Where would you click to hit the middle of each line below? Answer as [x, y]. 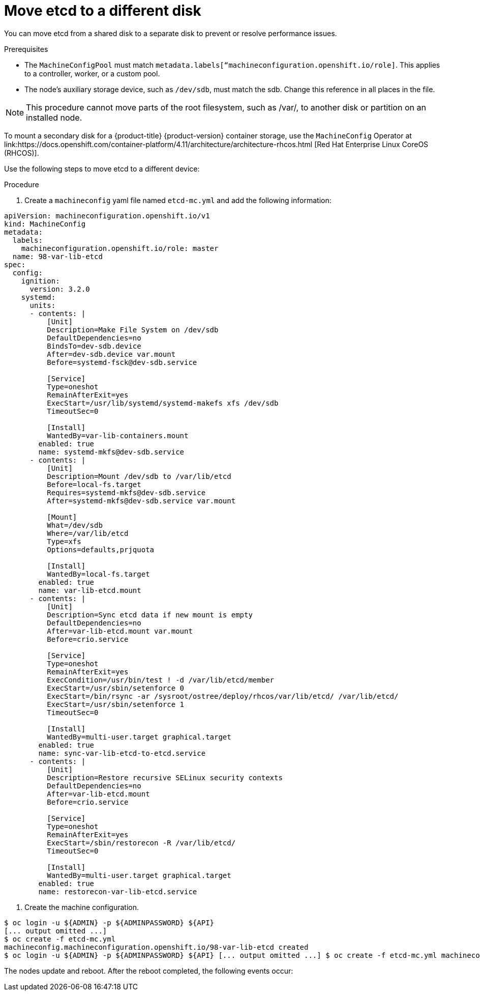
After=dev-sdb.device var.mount [111, 354]
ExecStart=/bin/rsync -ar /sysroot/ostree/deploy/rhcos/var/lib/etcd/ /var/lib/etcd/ [223, 696]
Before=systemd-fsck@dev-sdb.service [122, 362]
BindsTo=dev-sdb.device [94, 346]
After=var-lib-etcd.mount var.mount [120, 631]
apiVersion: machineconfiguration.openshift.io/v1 [107, 216]
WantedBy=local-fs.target [98, 574]
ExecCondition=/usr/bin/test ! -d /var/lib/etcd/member [161, 680]
